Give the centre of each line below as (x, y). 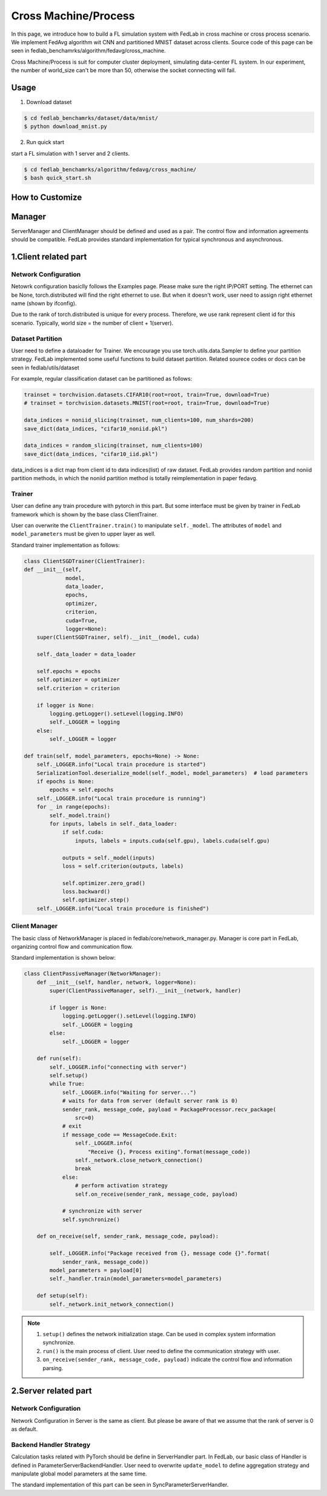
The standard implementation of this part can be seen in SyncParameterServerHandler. (120, 1485)
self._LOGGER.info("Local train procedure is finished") (123, 908)
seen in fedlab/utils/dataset (45, 367)
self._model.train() (80, 815)
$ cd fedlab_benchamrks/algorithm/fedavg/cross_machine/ (110, 169)
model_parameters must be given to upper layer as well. (83, 534)
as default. (25, 1429)
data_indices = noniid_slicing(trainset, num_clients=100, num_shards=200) (139, 420)
